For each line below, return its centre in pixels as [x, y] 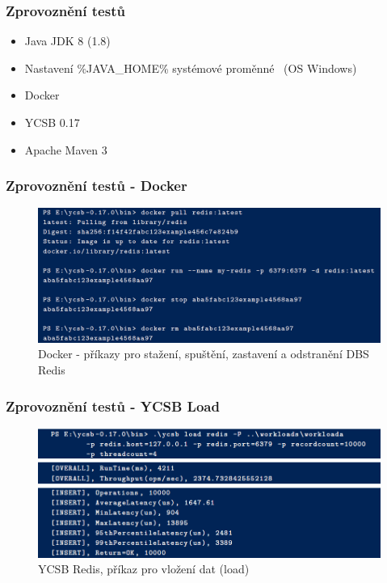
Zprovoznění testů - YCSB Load [113, 406]
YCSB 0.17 [52, 122]
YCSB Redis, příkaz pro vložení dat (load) [144, 569]
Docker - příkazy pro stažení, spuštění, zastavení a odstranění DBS [204, 354]
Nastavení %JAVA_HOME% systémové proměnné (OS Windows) [191, 68]
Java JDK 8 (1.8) [67, 41]
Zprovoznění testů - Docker [97, 186]
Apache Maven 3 [66, 149]
